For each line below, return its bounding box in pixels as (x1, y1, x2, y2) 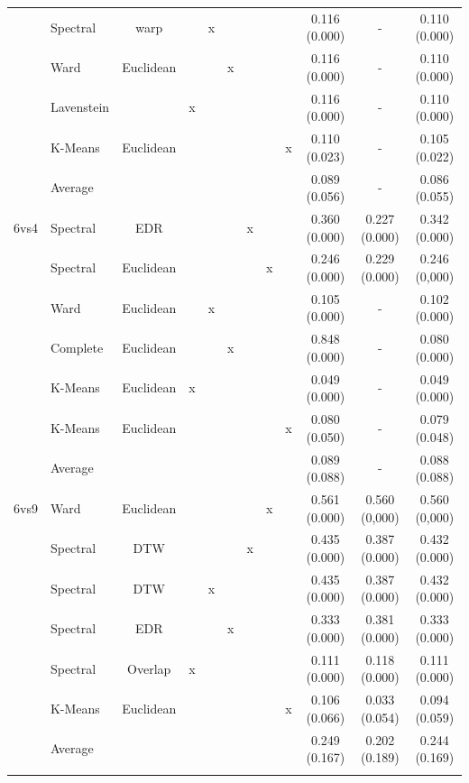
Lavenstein (50, 97, 110, 116)
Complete (50, 338, 104, 357)
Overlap (127, 659, 171, 677)
